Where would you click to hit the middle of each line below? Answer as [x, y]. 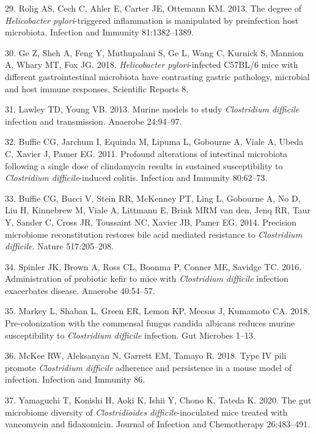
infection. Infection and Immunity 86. [75, 379]
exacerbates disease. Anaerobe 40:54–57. [80, 290]
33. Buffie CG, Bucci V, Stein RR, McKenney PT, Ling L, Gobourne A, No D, [153, 198]
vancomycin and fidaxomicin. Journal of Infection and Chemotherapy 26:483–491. [158, 424]
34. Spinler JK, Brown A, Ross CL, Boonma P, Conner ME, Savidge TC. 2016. [153, 266]
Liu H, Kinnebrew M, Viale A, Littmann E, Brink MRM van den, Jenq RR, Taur [158, 210]
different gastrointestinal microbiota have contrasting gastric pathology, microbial [157, 76]
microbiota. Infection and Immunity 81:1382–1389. [99, 32]
